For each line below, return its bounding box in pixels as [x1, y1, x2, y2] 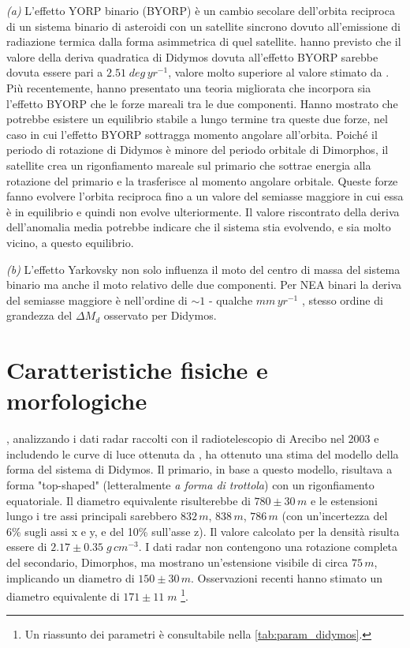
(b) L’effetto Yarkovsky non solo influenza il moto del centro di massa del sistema [6, 260, 401, 277]
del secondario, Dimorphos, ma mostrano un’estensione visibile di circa [6, 553, 348, 570]
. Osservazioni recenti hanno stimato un [191, 569, 383, 586]
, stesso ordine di [301, 291, 383, 308]
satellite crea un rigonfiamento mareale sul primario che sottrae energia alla [6, 156, 371, 173]
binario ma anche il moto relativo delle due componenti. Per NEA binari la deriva [6, 276, 402, 293]
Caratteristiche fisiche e [6, 354, 268, 386]
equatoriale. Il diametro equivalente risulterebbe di [6, 492, 251, 508]
